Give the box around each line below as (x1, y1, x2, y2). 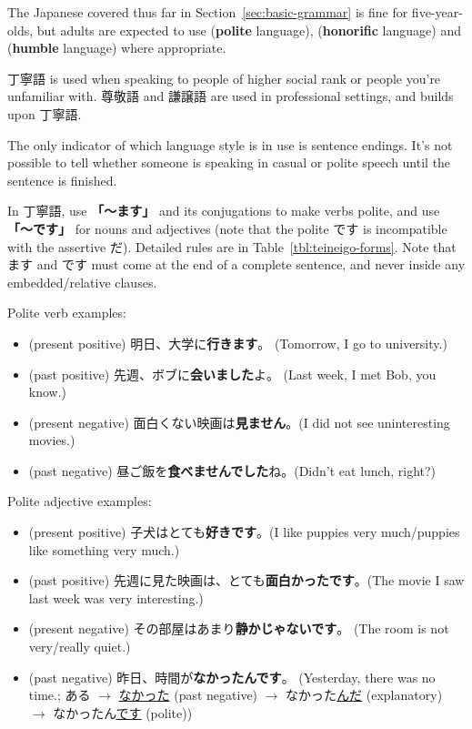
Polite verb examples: (7, 303, 126, 322)
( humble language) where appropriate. (7, 38, 226, 57)
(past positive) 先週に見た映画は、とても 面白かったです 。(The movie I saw (28, 571, 465, 590)
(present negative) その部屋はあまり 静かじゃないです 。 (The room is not (28, 619, 449, 638)
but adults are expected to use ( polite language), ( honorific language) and (36, 20, 461, 39)
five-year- (411, 3, 463, 21)
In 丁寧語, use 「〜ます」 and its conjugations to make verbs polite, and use (7, 201, 440, 220)
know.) (28, 382, 67, 401)
